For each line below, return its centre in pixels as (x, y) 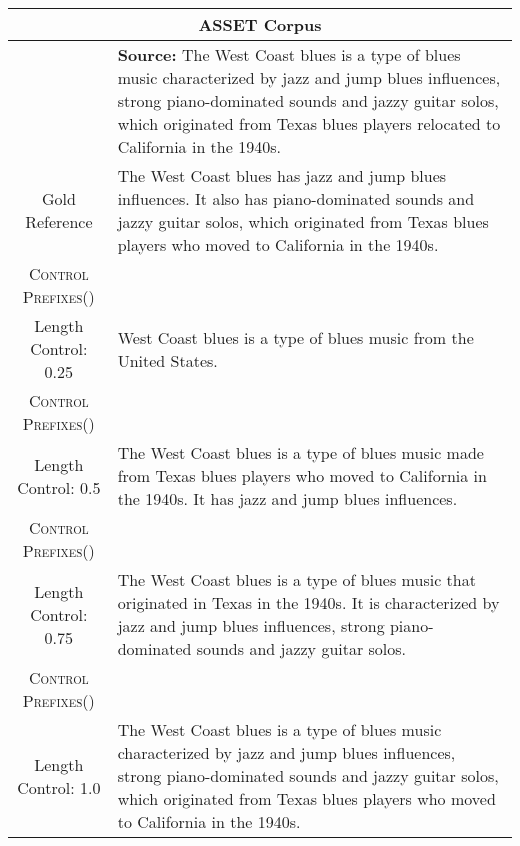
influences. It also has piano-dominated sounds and (296, 198)
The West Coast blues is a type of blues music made (300, 452)
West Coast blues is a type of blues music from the (295, 337)
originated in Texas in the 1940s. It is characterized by (308, 602)
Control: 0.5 (59, 487)
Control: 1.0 (59, 787)
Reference (59, 221)
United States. (167, 360)
